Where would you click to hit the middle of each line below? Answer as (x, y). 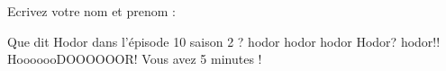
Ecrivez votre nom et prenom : (91, 11)
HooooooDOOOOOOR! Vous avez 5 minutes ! (135, 59)
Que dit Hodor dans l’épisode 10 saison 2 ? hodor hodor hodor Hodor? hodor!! (224, 41)
